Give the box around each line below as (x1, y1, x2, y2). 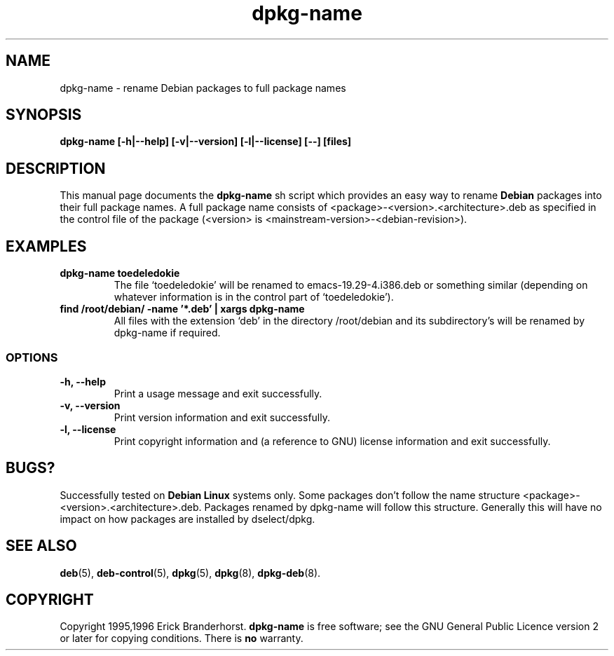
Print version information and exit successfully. (114, 411, 330, 423)
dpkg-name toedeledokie (60, 267, 180, 280)
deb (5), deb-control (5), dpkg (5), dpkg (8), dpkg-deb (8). (60, 566, 321, 579)
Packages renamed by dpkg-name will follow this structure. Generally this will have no (204, 500, 602, 513)
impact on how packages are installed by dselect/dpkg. (60, 512, 315, 525)
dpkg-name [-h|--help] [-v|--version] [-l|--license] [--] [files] (60, 135, 352, 148)
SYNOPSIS (6, 106, 82, 124)
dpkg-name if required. (114, 327, 221, 339)
